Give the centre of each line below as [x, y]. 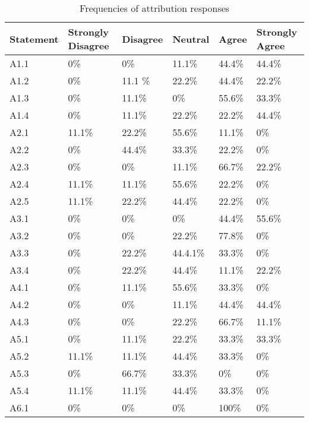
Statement [34, 39]
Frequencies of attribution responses [154, 8]
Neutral [191, 39]
